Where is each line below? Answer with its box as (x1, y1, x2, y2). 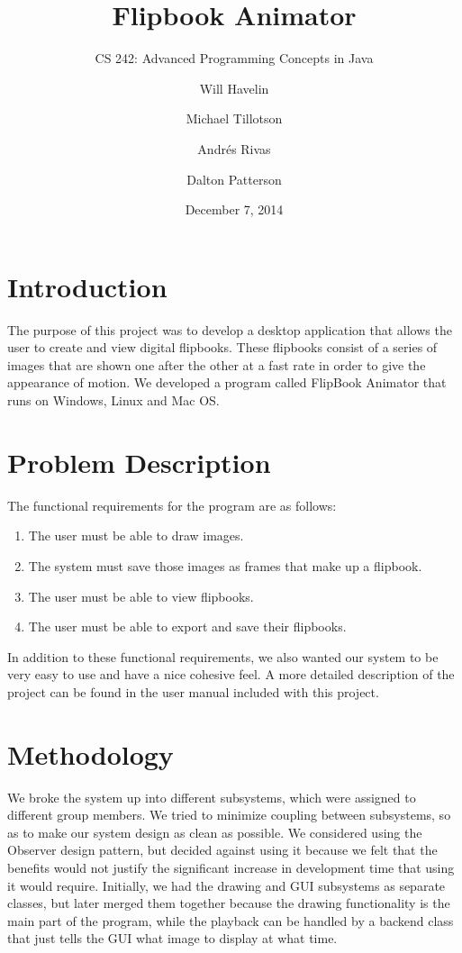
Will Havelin (199, 78, 269, 97)
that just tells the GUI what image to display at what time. (7, 929, 338, 948)
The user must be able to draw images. (28, 526, 244, 545)
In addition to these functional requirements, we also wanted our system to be (7, 647, 439, 666)
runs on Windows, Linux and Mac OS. (7, 391, 220, 409)
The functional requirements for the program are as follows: (7, 495, 337, 514)
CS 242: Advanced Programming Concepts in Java (95, 49, 374, 68)
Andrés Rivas (197, 139, 271, 158)
